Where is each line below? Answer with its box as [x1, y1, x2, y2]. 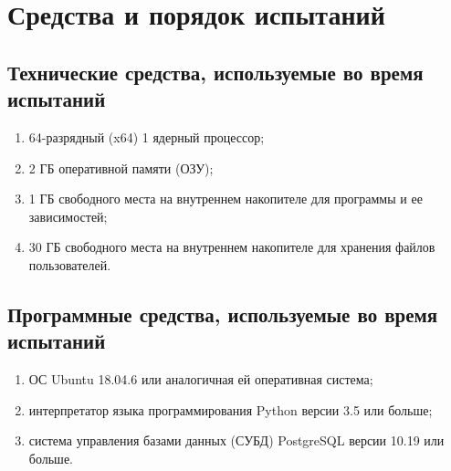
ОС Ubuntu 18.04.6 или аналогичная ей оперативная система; [28, 370, 373, 389]
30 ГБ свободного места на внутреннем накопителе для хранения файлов [28, 237, 435, 256]
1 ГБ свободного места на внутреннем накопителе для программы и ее [28, 189, 423, 208]
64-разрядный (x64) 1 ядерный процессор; [28, 127, 265, 146]
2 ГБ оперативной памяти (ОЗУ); [28, 158, 214, 177]
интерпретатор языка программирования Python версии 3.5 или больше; [28, 400, 433, 419]
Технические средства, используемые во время [7, 58, 424, 86]
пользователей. [28, 255, 111, 274]
